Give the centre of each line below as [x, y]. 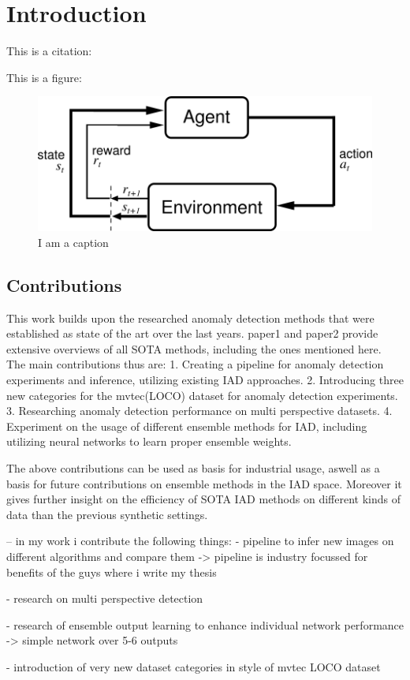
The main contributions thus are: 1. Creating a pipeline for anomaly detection [195, 364]
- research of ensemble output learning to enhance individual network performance [205, 624]
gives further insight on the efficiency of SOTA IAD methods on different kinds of [203, 499]
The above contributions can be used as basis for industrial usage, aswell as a [193, 468]
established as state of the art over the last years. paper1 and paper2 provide [192, 333]
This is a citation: [49, 51]
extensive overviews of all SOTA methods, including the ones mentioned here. [194, 348]
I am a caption [73, 242]
